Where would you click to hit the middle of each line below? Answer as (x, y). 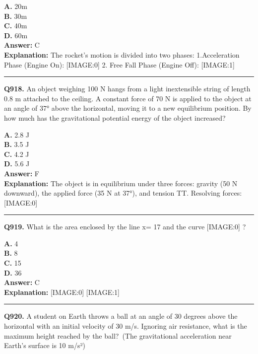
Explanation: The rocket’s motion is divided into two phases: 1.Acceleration (122, 54)
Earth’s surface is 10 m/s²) (45, 345)
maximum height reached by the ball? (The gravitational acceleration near (118, 335)
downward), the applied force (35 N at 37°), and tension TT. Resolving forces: (123, 193)
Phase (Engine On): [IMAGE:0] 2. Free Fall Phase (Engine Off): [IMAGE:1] (119, 64)
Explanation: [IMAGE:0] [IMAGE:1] (62, 292)
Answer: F (22, 173)
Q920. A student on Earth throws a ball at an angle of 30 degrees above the (121, 316)
